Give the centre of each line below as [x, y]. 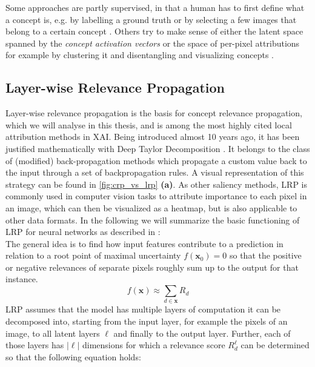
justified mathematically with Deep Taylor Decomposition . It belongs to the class [158, 148]
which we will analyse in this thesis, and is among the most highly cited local [149, 124]
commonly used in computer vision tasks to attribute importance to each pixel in [156, 196]
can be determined [275, 345]
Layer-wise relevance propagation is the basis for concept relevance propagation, [154, 113]
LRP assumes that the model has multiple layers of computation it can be [143, 309]
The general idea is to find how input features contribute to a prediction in [144, 243]
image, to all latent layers [53, 333]
